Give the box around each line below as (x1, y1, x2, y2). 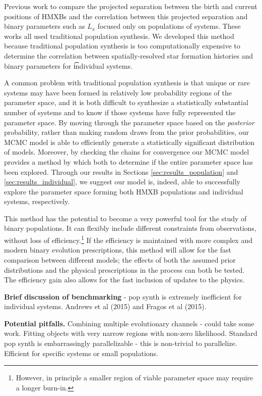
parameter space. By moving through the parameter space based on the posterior (4, 117, 254, 127)
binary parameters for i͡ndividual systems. (4, 60, 133, 71)
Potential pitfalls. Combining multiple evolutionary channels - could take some (4, 318, 254, 328)
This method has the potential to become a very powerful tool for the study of (4, 213, 247, 223)
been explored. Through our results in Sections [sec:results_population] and (4, 166, 238, 177)
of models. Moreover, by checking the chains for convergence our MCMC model (4, 146, 249, 157)
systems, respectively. (4, 196, 70, 207)
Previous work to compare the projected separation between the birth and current (4, 1, 257, 11)
